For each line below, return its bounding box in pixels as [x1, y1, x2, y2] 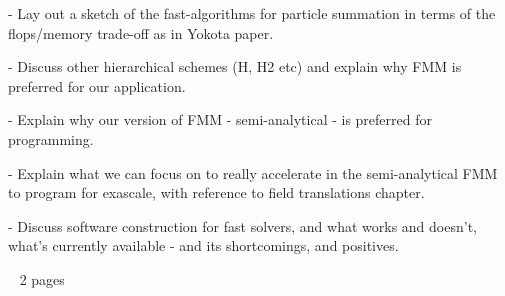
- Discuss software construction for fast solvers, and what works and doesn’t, [8, 215, 477, 236]
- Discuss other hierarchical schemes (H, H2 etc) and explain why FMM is [8, 56, 462, 77]
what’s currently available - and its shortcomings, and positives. [8, 235, 399, 256]
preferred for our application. [8, 75, 186, 96]
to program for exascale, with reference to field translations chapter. [8, 182, 425, 203]
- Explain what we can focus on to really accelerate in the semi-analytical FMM [8, 162, 498, 183]
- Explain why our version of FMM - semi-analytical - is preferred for [8, 109, 432, 130]
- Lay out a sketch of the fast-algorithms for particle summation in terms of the [8, 3, 496, 23]
